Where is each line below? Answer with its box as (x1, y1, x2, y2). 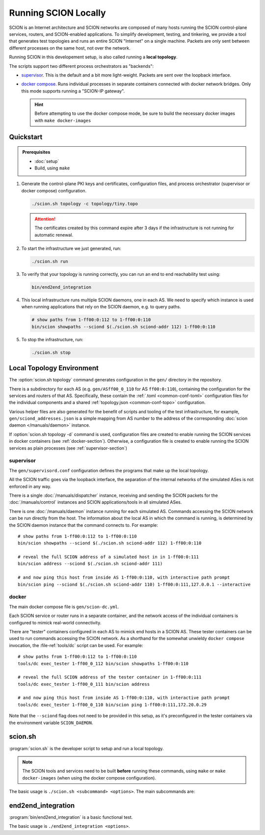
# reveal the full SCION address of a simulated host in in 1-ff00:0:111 (18, 554, 199, 560)
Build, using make (34, 165, 70, 171)
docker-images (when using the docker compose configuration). (22, 775, 157, 781)
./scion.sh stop (31, 350, 71, 355)
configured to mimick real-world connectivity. (9, 620, 102, 625)
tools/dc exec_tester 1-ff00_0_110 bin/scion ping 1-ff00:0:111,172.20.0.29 (18, 702, 207, 707)
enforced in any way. (9, 484, 52, 489)
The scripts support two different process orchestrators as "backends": (9, 63, 154, 69)
